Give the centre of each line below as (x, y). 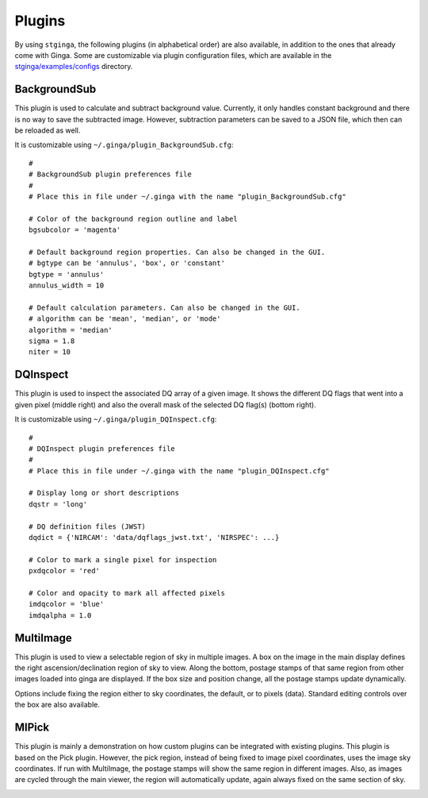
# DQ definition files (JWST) (88, 526)
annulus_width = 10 (67, 285)
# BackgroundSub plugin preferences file (110, 174)
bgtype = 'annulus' (67, 274)
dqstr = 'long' (58, 504)
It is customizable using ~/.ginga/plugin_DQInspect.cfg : (116, 419)
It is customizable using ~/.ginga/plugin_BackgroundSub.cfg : (124, 145)
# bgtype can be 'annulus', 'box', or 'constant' (127, 263)
